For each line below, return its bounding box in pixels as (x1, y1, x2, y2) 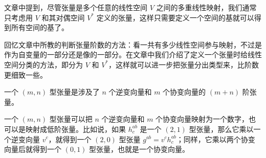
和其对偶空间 (41, 12, 85, 22)
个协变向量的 (163, 86, 206, 97)
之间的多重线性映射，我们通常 (156, 2, 257, 12)
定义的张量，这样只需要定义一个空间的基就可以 (96, 12, 254, 22)
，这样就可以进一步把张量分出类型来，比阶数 (108, 59, 259, 70)
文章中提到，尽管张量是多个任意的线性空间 (4, 2, 147, 12)
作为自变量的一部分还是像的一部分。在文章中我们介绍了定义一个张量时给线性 (4, 49, 262, 60)
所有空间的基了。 (11, 22, 69, 33)
